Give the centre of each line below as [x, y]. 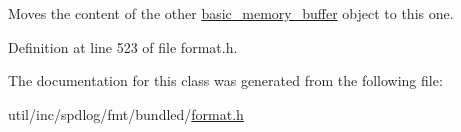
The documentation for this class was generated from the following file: [225, 80]
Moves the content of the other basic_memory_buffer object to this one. [231, 13]
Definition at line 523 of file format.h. [123, 46]
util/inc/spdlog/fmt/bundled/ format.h [126, 113]
